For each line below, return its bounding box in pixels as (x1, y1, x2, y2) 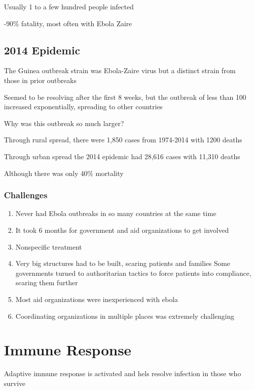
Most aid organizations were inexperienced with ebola (15, 294, 178, 304)
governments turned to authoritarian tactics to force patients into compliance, (15, 267, 252, 278)
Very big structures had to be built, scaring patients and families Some (15, 258, 230, 268)
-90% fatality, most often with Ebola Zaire (4, 18, 132, 28)
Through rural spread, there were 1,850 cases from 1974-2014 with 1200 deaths (4, 134, 242, 145)
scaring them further (15, 277, 78, 288)
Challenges (4, 189, 48, 201)
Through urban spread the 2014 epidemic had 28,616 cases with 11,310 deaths (4, 151, 240, 161)
